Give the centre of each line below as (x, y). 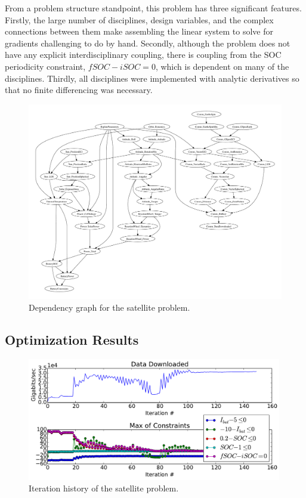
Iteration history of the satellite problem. (104, 488)
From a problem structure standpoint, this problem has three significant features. (153, 8)
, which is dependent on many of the (222, 66)
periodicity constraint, (45, 66)
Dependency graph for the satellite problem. (109, 307)
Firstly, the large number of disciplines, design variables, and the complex (139, 19)
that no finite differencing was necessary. (79, 90)
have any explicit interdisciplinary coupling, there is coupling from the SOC (143, 55)
